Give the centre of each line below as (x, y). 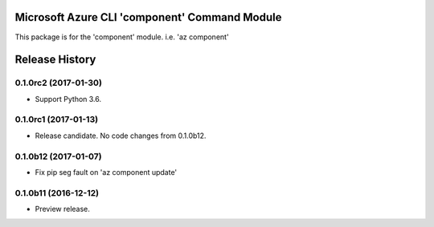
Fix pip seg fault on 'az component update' (106, 172)
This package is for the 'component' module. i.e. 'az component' (122, 37)
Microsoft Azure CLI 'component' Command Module (148, 17)
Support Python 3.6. (68, 99)
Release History (55, 60)
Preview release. (62, 209)
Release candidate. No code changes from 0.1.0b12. (121, 136)
